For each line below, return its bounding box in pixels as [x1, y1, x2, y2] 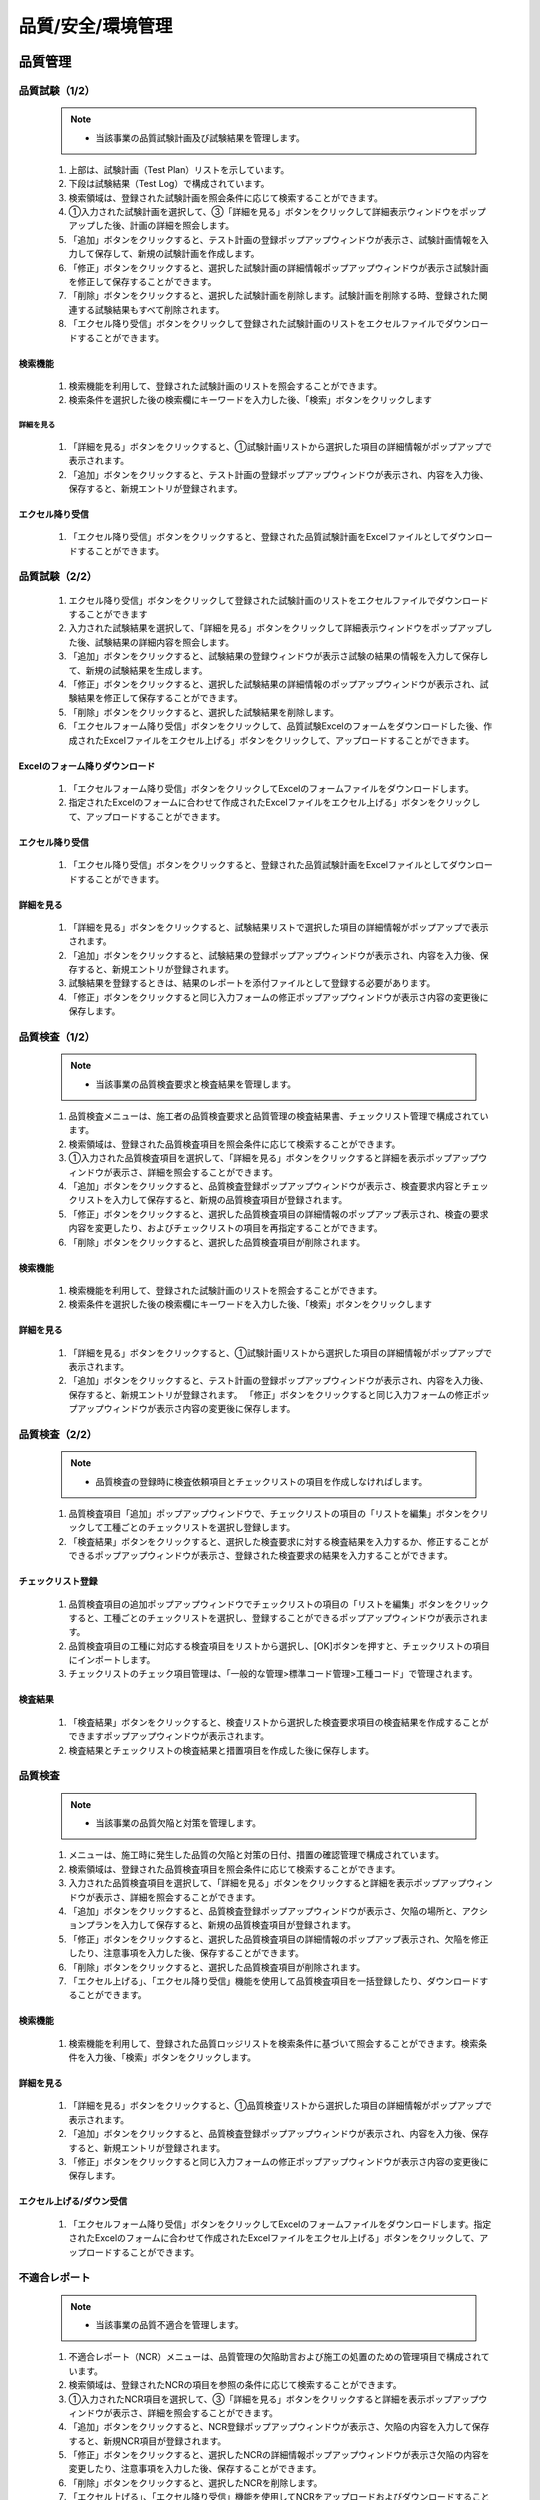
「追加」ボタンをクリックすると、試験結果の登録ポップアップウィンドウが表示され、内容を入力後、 [68, 949, 480, 961]
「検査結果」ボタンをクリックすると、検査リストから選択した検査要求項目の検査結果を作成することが [68, 1716, 489, 1728]
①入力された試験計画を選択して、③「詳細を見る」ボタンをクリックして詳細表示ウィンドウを [68, 206, 460, 218]
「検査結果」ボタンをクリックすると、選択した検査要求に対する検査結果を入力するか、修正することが [68, 1535, 489, 1547]
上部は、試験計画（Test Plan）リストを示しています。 [68, 163, 290, 175]
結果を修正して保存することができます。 [76, 692, 244, 704]
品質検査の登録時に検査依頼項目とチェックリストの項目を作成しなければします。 [95, 1475, 428, 1487]
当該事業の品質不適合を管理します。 [95, 2318, 244, 2330]
